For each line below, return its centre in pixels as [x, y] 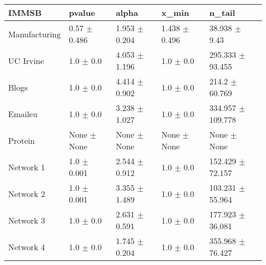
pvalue [82, 13]
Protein [21, 140]
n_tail [222, 13]
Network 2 [27, 193]
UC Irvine [26, 60]
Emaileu [23, 114]
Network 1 [27, 167]
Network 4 [27, 247]
